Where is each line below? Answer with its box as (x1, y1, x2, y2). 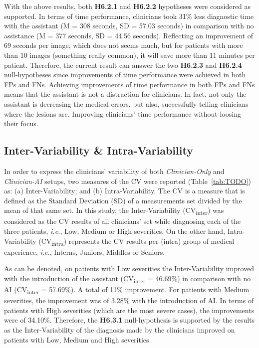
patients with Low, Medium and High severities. (4, 334, 151, 345)
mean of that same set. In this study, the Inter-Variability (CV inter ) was (4, 205, 224, 217)
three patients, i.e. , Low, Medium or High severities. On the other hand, (4, 226, 226, 236)
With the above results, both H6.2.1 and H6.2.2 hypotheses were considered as (4, 1, 251, 11)
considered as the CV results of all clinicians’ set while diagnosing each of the (4, 216, 241, 226)
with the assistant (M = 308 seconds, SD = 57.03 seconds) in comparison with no (4, 20, 254, 31)
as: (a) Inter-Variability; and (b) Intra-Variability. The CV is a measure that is (4, 185, 245, 196)
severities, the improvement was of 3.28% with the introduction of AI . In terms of (4, 295, 254, 306)
